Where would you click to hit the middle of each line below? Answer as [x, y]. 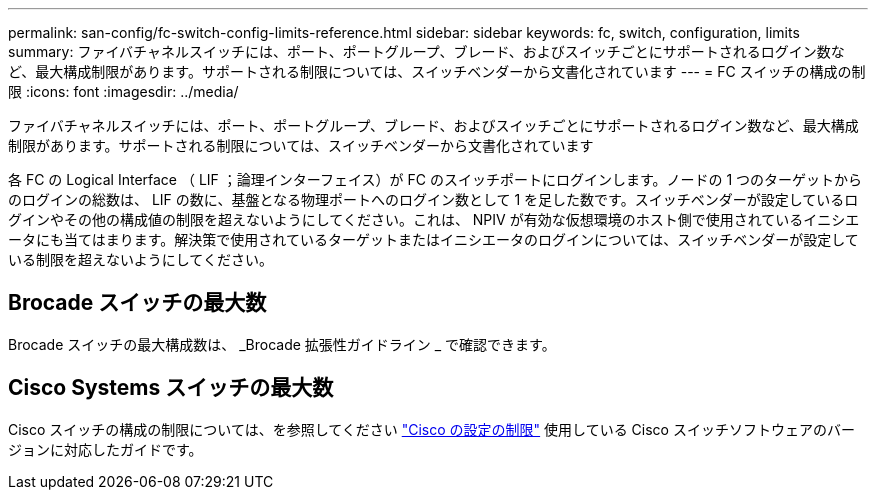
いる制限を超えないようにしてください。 [140, 259]
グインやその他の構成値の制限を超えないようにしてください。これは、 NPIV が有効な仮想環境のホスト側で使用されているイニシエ [434, 219]
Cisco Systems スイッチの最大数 [171, 388]
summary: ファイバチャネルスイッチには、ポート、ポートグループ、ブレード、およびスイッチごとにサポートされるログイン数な [426, 51]
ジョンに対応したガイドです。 [105, 449]
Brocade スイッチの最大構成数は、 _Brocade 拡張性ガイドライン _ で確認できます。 [282, 344]
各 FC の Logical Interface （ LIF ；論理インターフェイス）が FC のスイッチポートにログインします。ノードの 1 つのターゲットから [435, 179]
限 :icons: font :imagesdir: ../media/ [123, 91]
